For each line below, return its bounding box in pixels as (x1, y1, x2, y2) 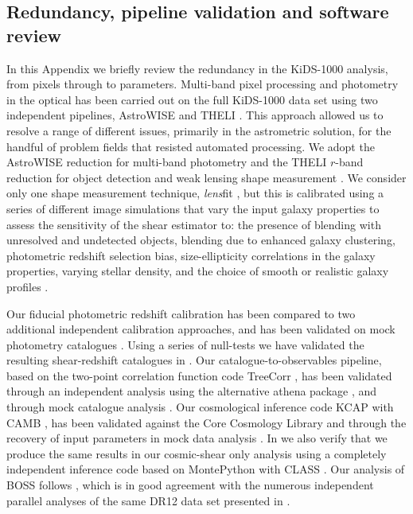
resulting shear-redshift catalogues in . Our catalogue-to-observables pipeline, (6, 352, 382, 368)
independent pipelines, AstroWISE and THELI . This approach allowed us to (6, 107, 384, 123)
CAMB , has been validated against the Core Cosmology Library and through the (6, 414, 407, 430)
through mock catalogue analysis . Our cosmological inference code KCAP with (6, 399, 394, 415)
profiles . (6, 278, 49, 294)
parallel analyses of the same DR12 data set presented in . (6, 492, 290, 508)
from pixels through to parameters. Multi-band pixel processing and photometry (6, 76, 399, 92)
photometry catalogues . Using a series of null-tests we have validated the (6, 336, 364, 352)
